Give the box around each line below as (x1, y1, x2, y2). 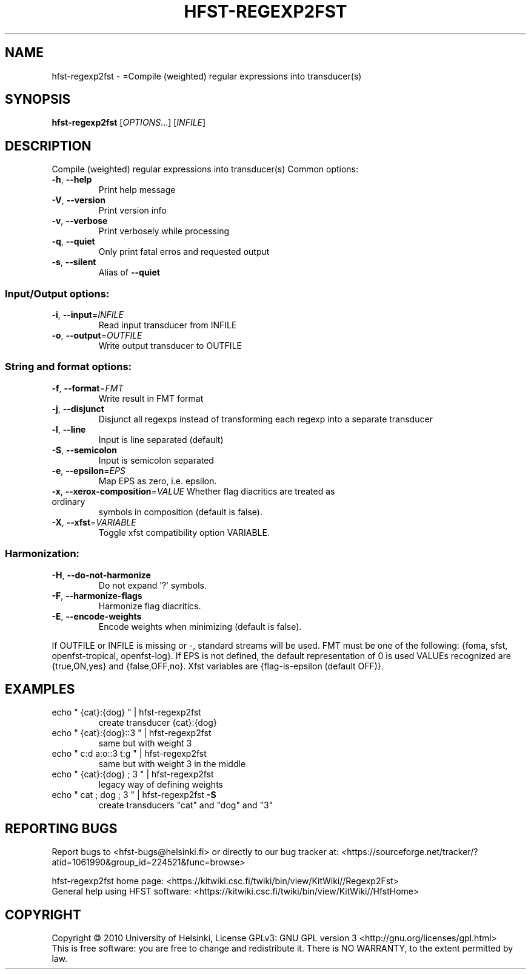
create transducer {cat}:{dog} (98, 717, 217, 728)
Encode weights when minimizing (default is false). (98, 621, 302, 632)
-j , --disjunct (52, 403, 104, 414)
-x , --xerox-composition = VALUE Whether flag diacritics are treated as (52, 485, 335, 496)
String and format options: (5, 360, 132, 373)
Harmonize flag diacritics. (98, 600, 201, 611)
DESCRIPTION (5, 138, 92, 154)
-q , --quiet (52, 236, 95, 247)
